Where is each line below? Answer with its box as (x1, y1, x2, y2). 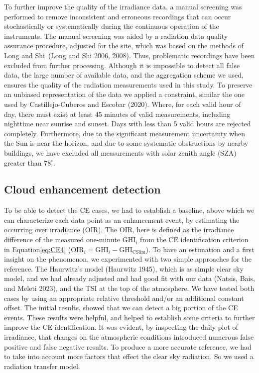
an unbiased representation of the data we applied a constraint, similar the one (4, 89, 245, 99)
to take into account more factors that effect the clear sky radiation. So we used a (4, 351, 254, 362)
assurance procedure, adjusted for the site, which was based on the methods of (4, 40, 244, 51)
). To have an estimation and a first (145, 244, 255, 254)
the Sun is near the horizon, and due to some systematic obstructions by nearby (4, 138, 249, 148)
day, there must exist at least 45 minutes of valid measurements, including (4, 108, 231, 119)
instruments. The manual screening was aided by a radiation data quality (4, 30, 228, 41)
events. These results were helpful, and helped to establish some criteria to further (4, 312, 255, 322)
